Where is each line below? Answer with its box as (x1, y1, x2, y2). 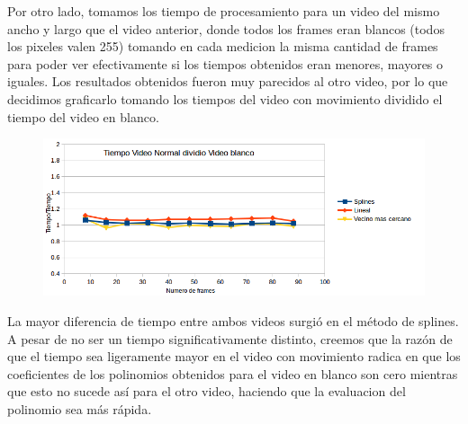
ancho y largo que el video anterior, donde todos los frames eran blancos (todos (7, 19, 445, 38)
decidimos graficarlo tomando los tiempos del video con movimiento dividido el (7, 89, 443, 108)
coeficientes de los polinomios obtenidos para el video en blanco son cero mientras (7, 364, 458, 383)
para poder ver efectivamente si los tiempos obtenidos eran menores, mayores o (7, 54, 444, 73)
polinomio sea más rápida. (7, 400, 152, 418)
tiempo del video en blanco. (7, 107, 159, 126)
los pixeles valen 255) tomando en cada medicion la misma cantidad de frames (7, 37, 438, 56)
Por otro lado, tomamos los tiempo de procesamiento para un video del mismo (7, 2, 440, 20)
